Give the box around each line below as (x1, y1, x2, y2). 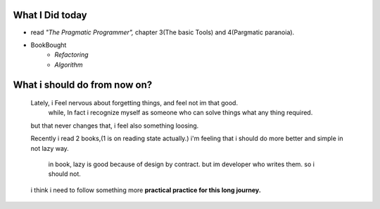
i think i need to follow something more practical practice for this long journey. (30, 186, 262, 194)
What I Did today (13, 9, 87, 21)
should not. (48, 170, 81, 178)
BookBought (30, 41, 67, 49)
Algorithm (54, 60, 83, 69)
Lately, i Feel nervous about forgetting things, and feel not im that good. (30, 99, 239, 107)
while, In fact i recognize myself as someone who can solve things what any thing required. (48, 109, 313, 117)
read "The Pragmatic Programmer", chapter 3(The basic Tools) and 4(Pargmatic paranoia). (30, 28, 295, 36)
